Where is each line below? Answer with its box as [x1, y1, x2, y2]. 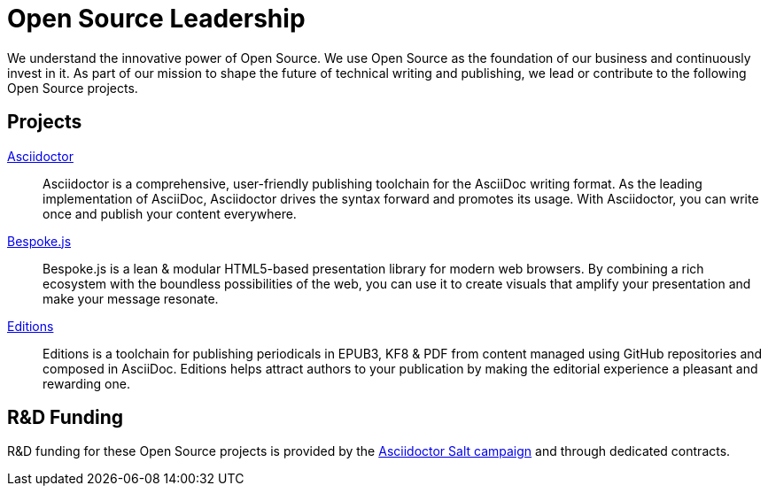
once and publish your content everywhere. [43, 205, 297, 221]
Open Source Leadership [7, 4, 306, 34]
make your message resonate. [43, 290, 219, 306]
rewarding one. [43, 375, 130, 391]
